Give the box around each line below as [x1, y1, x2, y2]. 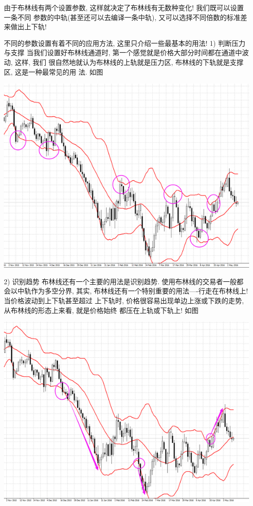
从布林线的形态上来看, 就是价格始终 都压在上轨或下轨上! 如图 [4, 305, 199, 315]
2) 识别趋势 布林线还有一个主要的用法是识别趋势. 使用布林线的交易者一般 [4, 276, 237, 286]
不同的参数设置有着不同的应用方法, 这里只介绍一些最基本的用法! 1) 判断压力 [4, 38, 246, 48]
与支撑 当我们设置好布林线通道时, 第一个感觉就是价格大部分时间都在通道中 [4, 47, 242, 58]
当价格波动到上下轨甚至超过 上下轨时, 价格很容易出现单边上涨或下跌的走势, [4, 295, 244, 305]
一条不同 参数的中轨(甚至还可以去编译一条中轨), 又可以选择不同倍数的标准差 [4, 12, 248, 22]
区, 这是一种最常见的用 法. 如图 [4, 66, 103, 77]
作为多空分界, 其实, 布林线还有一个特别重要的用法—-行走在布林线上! [31, 286, 248, 296]
